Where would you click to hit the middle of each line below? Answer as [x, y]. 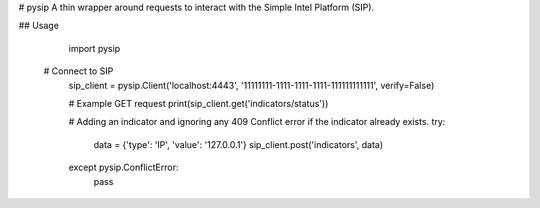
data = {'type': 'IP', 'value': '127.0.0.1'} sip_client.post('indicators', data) [238, 144]
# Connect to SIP [78, 71]
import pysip [94, 48]
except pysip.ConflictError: [123, 167]
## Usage [39, 26]
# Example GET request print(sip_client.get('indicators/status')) [198, 103]
